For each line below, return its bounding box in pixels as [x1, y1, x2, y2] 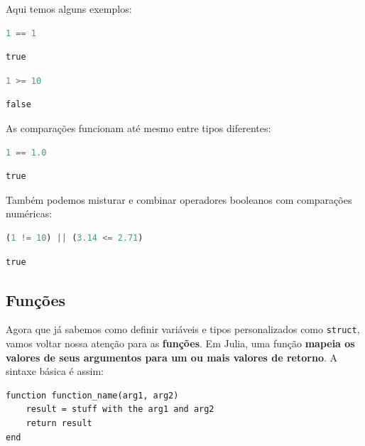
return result [26, 418, 92, 428]
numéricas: [6, 206, 53, 221]
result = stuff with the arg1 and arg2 [26, 404, 214, 415]
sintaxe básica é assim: [6, 364, 104, 379]
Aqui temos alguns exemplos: [6, 1, 132, 16]
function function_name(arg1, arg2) [6, 390, 179, 401]
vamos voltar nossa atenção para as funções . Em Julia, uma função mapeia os [6, 335, 355, 350]
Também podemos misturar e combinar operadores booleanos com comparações [6, 192, 352, 207]
